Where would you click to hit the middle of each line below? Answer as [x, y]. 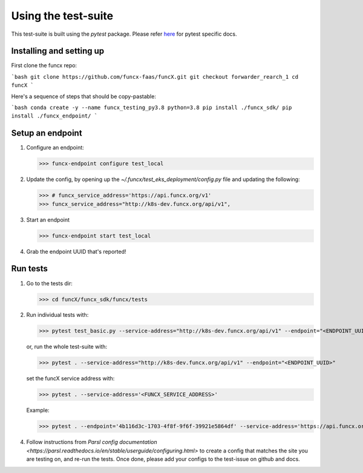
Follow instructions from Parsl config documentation [92, 442]
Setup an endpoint [47, 133]
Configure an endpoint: [55, 148]
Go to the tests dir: [49, 283]
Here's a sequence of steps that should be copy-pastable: [84, 96]
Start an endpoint [48, 220]
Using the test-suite [62, 16]
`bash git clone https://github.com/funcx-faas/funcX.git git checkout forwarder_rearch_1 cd [155, 77]
